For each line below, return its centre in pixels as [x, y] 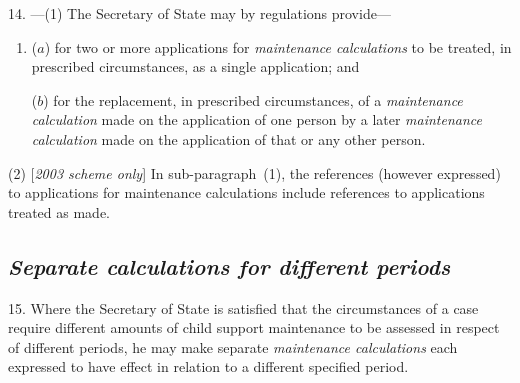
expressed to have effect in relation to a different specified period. [208, 366]
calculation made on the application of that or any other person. [228, 138]
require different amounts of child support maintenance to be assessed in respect [254, 327]
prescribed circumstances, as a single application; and [195, 66]
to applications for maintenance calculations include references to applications [246, 192]
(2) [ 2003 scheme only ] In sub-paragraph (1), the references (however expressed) [254, 172]
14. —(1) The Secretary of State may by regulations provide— [199, 13]
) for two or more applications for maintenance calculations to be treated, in [278, 46]
